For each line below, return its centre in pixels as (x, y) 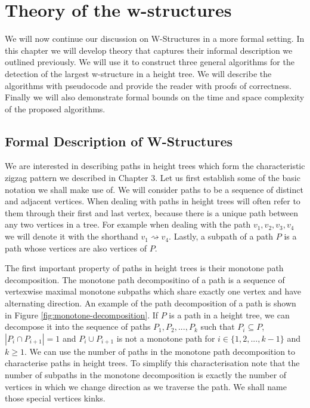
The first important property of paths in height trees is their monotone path (144, 268)
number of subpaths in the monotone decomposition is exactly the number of (146, 374)
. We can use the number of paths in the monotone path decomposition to (160, 351)
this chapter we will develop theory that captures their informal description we (149, 50)
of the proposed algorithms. (55, 108)
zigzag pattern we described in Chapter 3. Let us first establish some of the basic (153, 178)
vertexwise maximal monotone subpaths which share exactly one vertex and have (153, 291)
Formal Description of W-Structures (119, 141)
